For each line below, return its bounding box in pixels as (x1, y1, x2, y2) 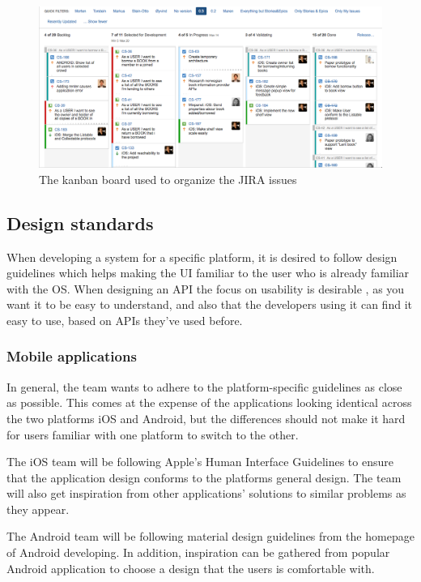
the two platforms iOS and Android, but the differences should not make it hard (6, 409, 406, 426)
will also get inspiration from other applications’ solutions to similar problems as (6, 485, 406, 502)
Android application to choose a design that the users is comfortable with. (6, 559, 375, 576)
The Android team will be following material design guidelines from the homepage (6, 528, 415, 545)
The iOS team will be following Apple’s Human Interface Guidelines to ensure (6, 453, 393, 470)
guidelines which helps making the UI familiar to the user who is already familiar (6, 264, 410, 281)
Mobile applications (6, 346, 137, 366)
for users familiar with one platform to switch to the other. (6, 426, 299, 443)
